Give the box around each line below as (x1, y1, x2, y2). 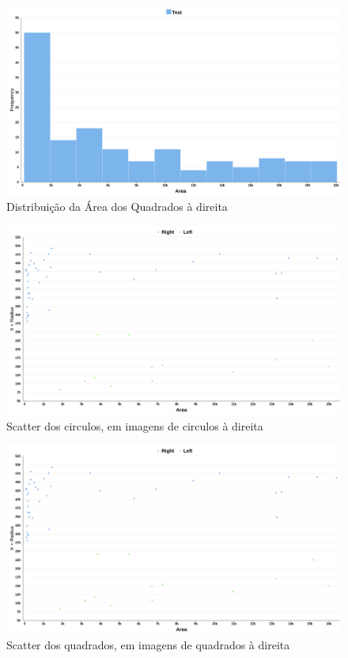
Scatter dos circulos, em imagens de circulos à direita (6, 417, 263, 434)
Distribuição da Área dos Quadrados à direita (6, 198, 228, 215)
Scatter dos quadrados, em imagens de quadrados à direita (6, 637, 290, 653)
